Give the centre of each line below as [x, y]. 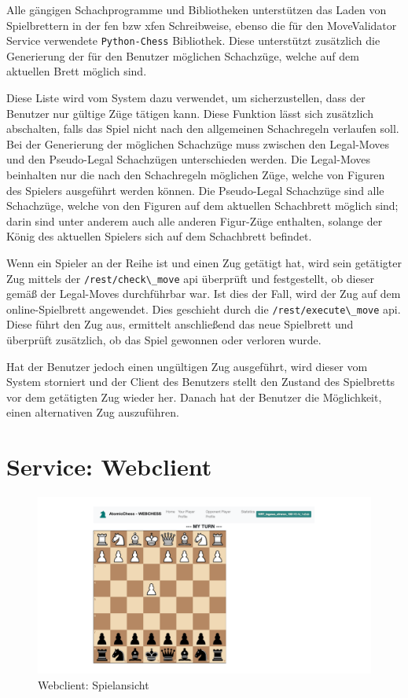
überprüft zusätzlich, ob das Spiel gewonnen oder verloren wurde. [164, 340]
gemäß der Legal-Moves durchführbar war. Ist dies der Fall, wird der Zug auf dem [204, 294]
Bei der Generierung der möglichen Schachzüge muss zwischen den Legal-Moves [198, 143]
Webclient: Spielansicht [94, 685]
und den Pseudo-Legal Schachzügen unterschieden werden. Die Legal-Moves [189, 159]
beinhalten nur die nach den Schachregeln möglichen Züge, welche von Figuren [196, 174]
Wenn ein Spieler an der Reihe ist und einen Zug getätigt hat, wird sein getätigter [204, 262]
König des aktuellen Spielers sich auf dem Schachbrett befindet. [159, 236]
